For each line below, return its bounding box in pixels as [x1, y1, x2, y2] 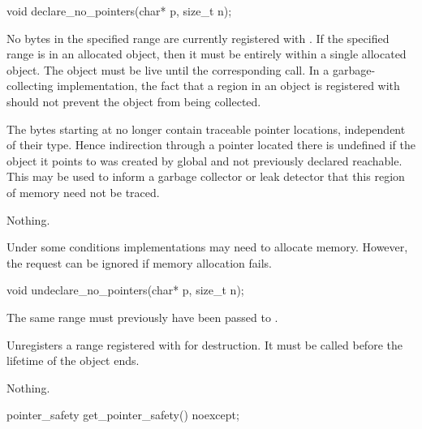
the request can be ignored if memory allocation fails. [6, 254, 272, 271]
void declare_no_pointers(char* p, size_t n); [6, 2, 232, 19]
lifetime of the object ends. [6, 352, 140, 369]
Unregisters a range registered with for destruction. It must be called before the [6, 336, 403, 353]
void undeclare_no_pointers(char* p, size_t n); [6, 281, 244, 298]
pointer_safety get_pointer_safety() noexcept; [6, 406, 239, 423]
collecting [6, 77, 54, 94]
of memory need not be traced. [6, 183, 160, 200]
